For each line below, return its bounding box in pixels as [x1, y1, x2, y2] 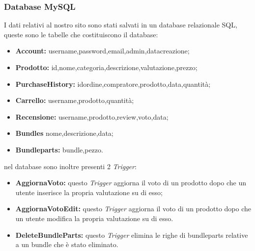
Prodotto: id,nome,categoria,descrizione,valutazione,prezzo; [15, 62, 198, 72]
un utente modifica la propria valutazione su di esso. [15, 213, 173, 223]
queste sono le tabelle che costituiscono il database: [4, 29, 158, 39]
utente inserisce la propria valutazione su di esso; [15, 187, 163, 197]
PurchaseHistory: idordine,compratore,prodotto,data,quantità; [15, 78, 211, 89]
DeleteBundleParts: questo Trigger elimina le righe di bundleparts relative [15, 229, 248, 240]
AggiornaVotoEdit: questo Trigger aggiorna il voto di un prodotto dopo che [15, 203, 252, 214]
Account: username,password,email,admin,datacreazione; [15, 46, 190, 56]
